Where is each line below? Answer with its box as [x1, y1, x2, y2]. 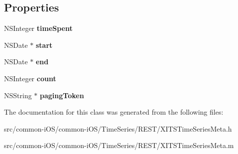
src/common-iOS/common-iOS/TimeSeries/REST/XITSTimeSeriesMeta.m [4, 140, 234, 151]
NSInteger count [4, 73, 56, 83]
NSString [4, 90, 32, 100]
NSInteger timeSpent [4, 23, 73, 33]
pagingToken [40, 90, 84, 100]
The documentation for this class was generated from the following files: [4, 107, 224, 117]
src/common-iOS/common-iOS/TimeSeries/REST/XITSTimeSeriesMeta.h [4, 123, 232, 134]
